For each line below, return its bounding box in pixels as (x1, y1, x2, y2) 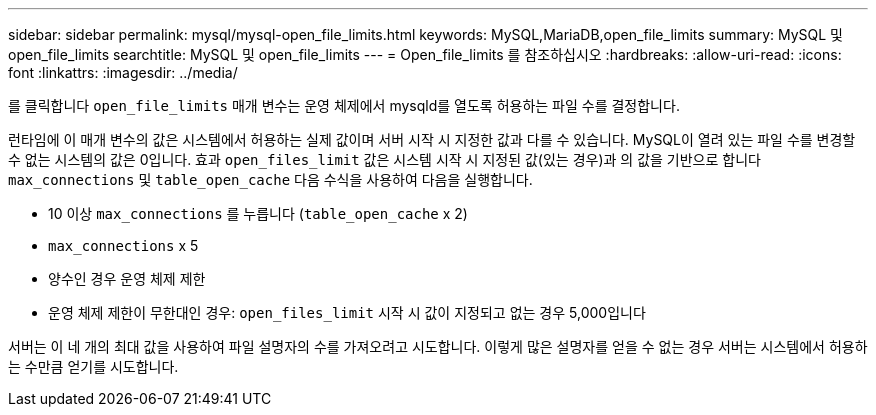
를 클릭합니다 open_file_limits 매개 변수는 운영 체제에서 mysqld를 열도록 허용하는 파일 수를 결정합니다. (8, 97, 680, 114)
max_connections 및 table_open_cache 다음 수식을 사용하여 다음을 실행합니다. (8, 171, 533, 188)
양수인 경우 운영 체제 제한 (48, 270, 206, 287)
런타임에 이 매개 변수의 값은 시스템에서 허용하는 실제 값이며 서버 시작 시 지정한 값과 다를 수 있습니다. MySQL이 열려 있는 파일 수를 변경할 (8, 131, 856, 148)
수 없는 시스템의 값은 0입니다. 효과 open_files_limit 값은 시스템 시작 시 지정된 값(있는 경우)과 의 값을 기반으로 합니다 (8, 151, 761, 168)
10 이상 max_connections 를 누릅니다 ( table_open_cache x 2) (48, 205, 468, 222)
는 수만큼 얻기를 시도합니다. (8, 358, 179, 375)
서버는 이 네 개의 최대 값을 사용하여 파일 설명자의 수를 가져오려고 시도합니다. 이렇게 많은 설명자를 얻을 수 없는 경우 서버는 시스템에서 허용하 (8, 338, 868, 355)
